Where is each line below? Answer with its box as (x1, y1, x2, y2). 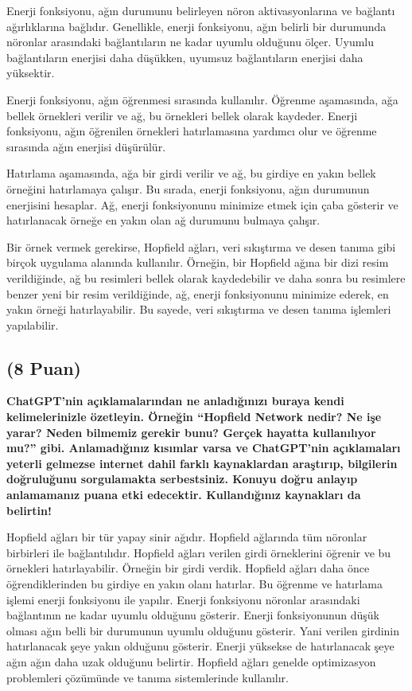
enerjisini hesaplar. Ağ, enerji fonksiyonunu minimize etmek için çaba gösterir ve (6, 196, 398, 213)
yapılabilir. (6, 316, 59, 333)
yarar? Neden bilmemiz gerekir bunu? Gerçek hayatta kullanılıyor (6, 424, 376, 440)
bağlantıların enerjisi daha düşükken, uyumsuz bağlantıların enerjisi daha (6, 49, 363, 65)
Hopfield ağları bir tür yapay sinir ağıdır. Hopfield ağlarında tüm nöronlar (6, 529, 367, 545)
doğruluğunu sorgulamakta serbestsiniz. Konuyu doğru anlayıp (6, 470, 358, 487)
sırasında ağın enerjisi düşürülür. (6, 138, 166, 154)
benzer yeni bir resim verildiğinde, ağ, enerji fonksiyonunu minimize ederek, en (6, 285, 389, 302)
